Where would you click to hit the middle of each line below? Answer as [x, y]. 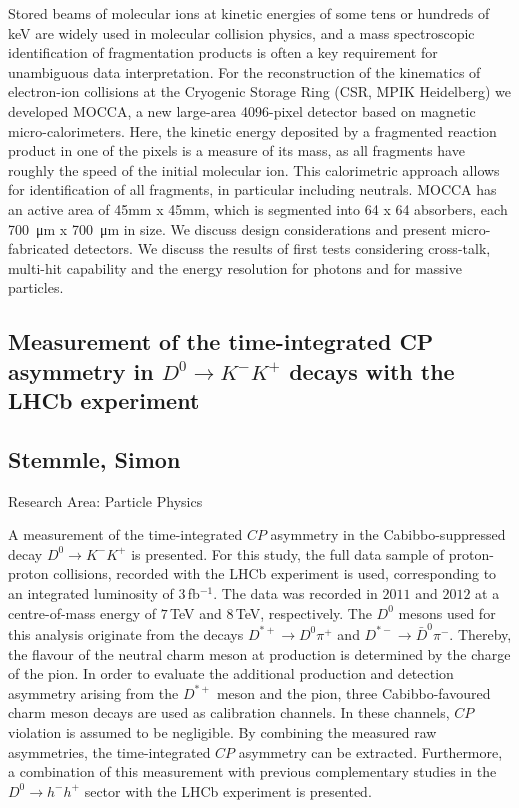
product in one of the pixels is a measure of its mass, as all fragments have [236, 150]
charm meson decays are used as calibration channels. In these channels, [229, 712]
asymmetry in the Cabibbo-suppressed [388, 534]
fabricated [39, 248]
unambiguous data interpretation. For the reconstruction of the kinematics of [244, 71]
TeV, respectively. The [303, 612]
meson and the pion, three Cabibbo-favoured [353, 692]
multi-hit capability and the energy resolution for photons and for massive [235, 267]
